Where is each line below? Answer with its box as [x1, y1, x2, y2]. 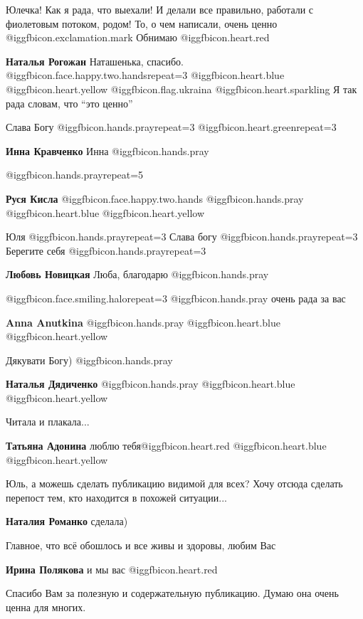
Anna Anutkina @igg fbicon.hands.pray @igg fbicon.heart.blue [6, 314, 281, 329]
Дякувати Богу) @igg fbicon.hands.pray [6, 352, 173, 367]
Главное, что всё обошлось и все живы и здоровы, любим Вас [6, 538, 276, 553]
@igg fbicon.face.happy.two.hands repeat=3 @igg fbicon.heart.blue [6, 68, 285, 83]
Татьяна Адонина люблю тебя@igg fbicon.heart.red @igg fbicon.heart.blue [6, 438, 327, 453]
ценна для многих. [6, 599, 86, 614]
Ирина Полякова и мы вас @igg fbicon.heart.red [6, 561, 218, 576]
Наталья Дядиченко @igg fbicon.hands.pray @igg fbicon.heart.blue [6, 376, 295, 391]
